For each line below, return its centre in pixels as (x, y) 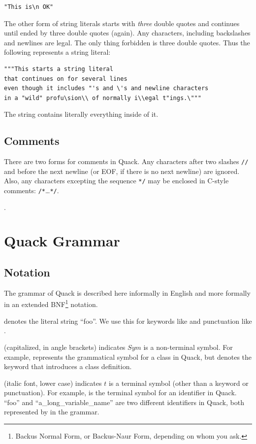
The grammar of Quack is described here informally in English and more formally (127, 292)
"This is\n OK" (29, 7)
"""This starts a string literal (59, 69)
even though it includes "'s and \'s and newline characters (106, 88)
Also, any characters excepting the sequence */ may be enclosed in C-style (116, 181)
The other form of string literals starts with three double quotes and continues (122, 23)
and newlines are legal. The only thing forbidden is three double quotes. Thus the (127, 42)
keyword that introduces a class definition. (68, 366)
